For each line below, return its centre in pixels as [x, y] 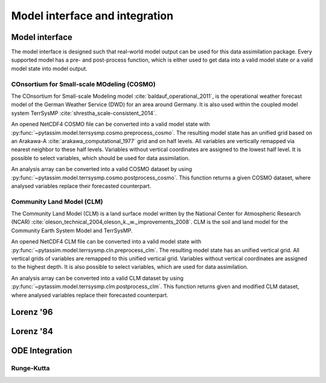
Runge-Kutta [30, 369]
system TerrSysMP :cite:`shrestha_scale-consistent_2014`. [84, 113]
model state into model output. [49, 68]
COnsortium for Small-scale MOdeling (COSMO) [84, 84]
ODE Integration [42, 351]
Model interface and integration [92, 16]
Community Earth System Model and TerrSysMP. [72, 230]
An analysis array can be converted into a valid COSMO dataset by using [102, 169]
